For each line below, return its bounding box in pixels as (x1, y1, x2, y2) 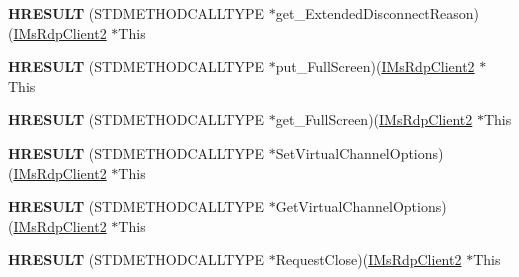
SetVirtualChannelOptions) (275, 142, 444, 163)
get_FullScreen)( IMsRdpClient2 (275, 109, 473, 130)
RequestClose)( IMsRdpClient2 (275, 249, 462, 270)
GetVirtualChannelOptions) (275, 196, 447, 217)
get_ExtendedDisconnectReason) (275, 3, 480, 23)
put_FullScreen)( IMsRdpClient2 (275, 56, 475, 77)
